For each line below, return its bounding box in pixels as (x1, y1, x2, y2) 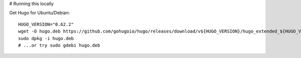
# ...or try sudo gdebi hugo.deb (18, 42, 100, 48)
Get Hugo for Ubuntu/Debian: (9, 10, 70, 16)
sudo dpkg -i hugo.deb (18, 35, 74, 41)
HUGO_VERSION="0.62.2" (18, 21, 74, 27)
